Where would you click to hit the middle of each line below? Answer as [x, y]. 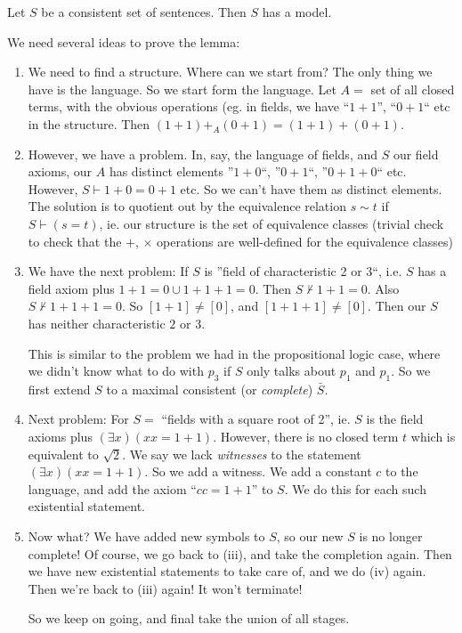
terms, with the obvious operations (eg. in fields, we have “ [189, 106]
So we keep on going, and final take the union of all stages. [189, 618]
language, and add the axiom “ [112, 488]
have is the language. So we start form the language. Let [182, 89]
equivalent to [63, 454]
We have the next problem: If [108, 271]
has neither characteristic [97, 323]
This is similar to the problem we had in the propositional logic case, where [234, 353]
